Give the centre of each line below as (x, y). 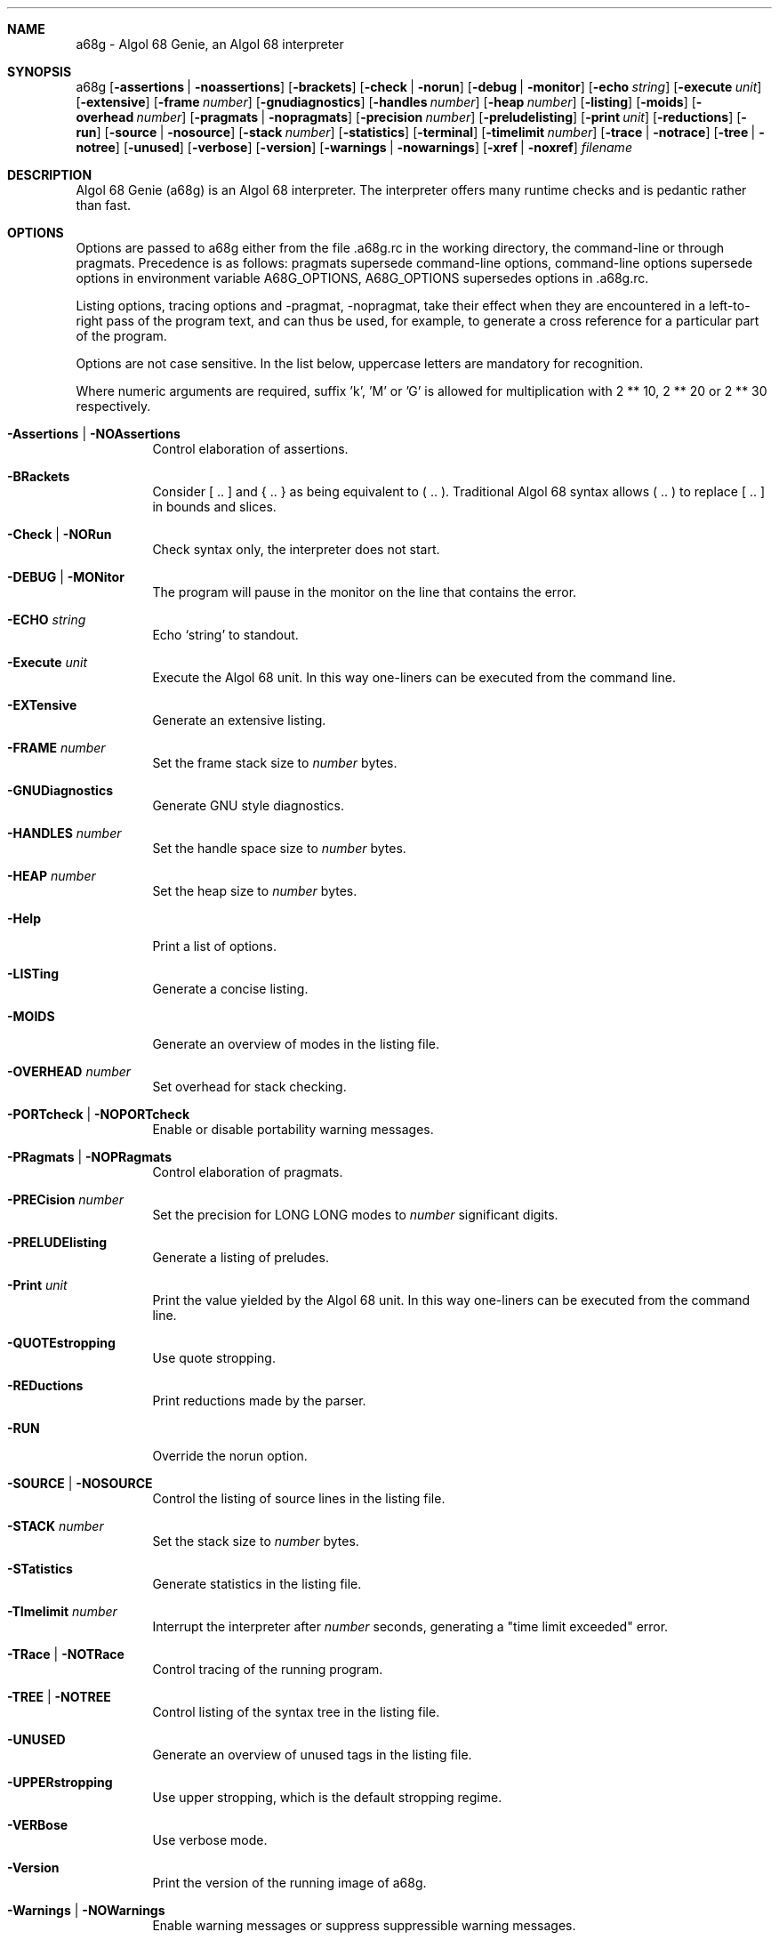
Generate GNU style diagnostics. (248, 805)
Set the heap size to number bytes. (255, 891)
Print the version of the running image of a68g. (289, 1883)
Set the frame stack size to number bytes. (275, 763)
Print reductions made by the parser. (259, 1401)
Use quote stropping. (214, 1358)
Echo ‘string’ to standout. (225, 635)
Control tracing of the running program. (268, 1669)
